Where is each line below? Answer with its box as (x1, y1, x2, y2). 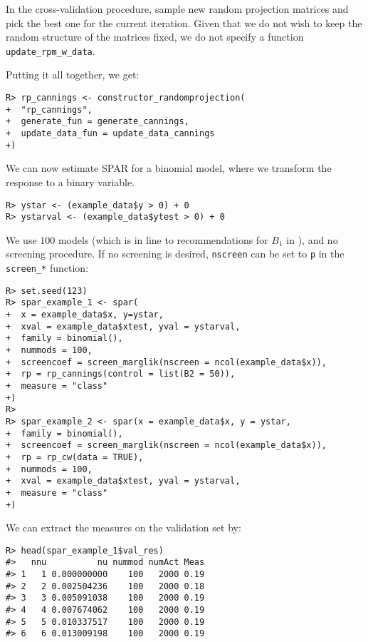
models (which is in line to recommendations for (58, 232, 268, 247)
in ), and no (286, 232, 338, 247)
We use (6, 232, 37, 247)
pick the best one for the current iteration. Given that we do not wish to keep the (6, 15, 362, 30)
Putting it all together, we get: (6, 67, 140, 82)
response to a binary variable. (6, 174, 135, 189)
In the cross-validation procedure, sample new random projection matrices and (6, 1, 349, 16)
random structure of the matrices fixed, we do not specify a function (6, 29, 304, 44)
